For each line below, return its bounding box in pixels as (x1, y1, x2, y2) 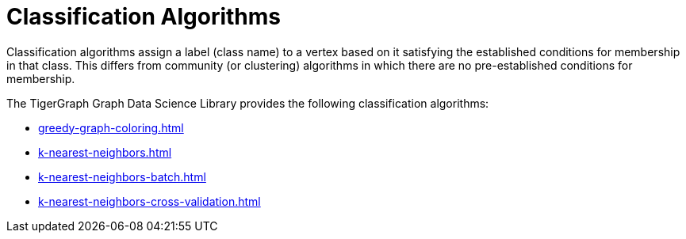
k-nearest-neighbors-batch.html (38, 169, 206, 184)
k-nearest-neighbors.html (38, 145, 172, 159)
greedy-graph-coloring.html (38, 120, 184, 135)
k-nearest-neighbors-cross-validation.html (38, 194, 261, 208)
